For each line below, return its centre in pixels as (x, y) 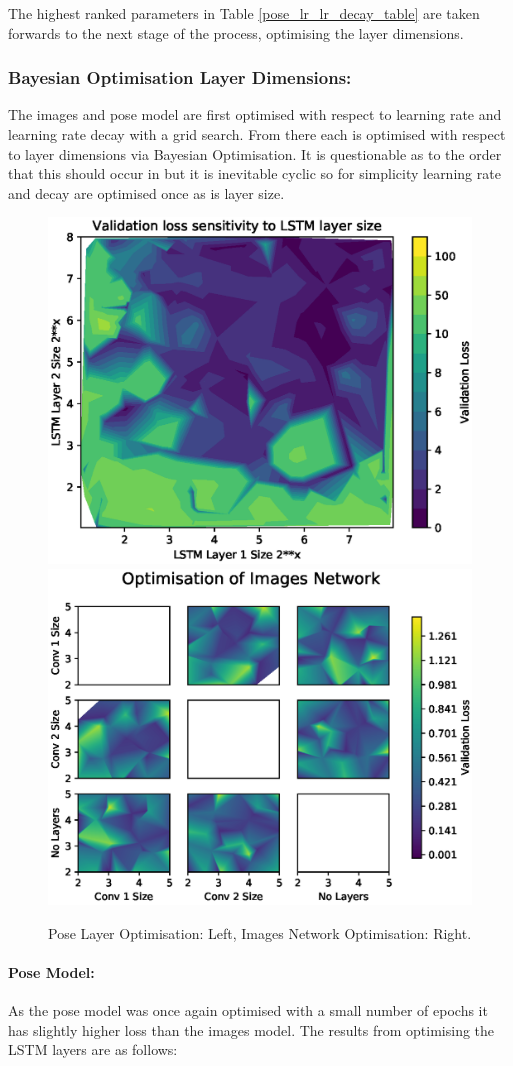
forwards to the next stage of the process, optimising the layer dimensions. (236, 32)
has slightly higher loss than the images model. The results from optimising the (251, 1029)
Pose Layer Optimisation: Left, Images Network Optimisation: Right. (260, 932)
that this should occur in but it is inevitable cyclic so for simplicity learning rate (254, 173)
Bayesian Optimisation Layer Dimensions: (180, 77)
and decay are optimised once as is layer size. (146, 192)
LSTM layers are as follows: (93, 1049)
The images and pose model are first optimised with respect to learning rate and (255, 114)
